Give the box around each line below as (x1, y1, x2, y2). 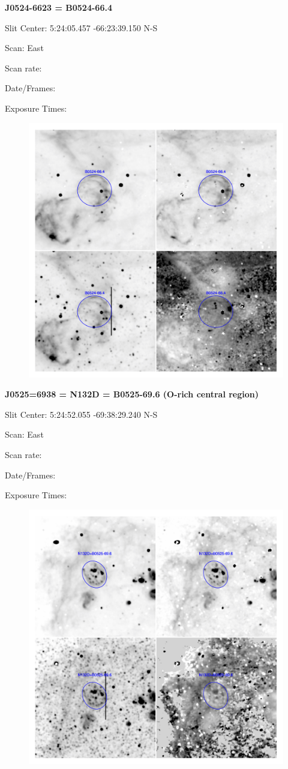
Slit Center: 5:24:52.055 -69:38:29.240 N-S (5, 408, 158, 420)
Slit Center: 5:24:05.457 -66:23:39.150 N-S (5, 21, 158, 34)
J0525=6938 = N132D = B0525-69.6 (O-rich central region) (5, 388, 259, 400)
